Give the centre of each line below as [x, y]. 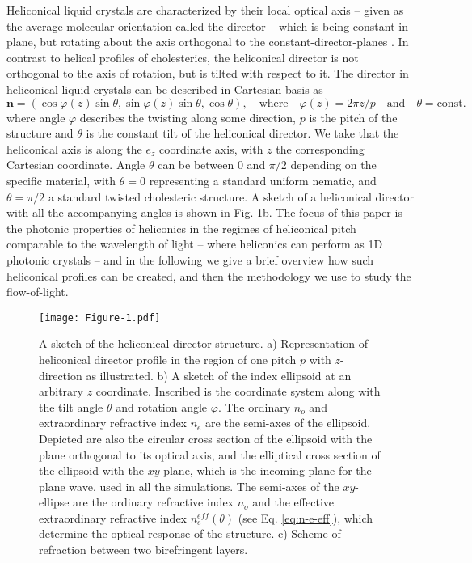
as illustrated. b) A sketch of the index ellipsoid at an [219, 375]
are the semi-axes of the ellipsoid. [288, 423]
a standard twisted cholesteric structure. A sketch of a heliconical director [231, 196]
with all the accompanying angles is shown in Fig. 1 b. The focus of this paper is [204, 212]
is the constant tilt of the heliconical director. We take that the [242, 133]
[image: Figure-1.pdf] [100, 317]
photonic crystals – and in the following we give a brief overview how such [190, 259]
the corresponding [320, 148]
